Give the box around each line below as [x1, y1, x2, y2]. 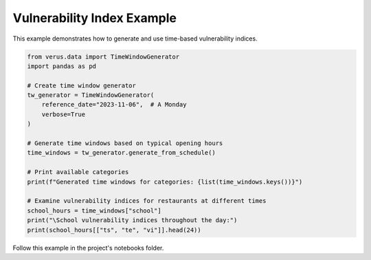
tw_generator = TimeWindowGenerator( [27, 91, 155, 99]
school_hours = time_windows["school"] [27, 206, 161, 215]
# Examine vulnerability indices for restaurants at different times [27, 197, 267, 205]
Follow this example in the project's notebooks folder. [12, 243, 164, 252]
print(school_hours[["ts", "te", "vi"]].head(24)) [27, 226, 202, 234]
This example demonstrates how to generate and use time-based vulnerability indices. [12, 34, 258, 43]
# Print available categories [27, 169, 129, 176]
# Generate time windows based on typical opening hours [27, 140, 223, 147]
